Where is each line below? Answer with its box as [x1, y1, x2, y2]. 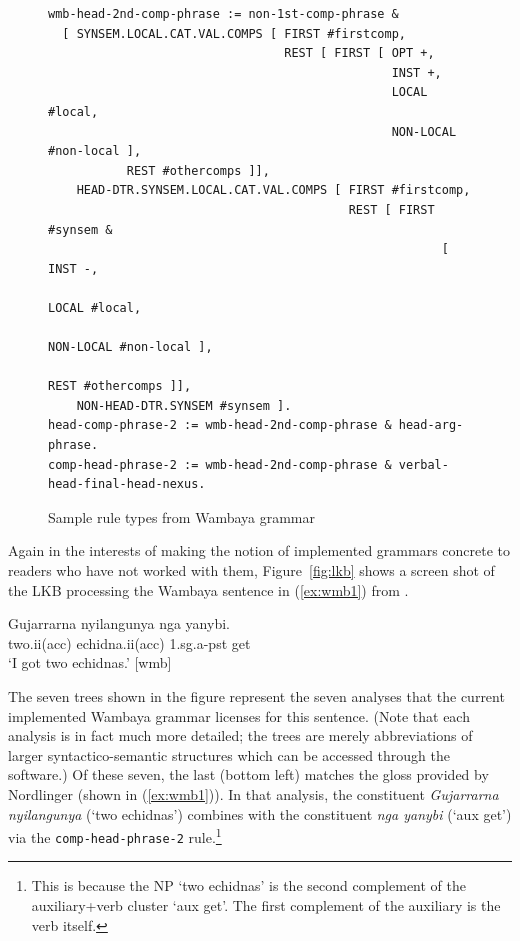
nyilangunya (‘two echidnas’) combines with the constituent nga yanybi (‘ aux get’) [8, 803, 512, 824]
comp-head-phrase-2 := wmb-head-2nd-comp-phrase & [48, 457, 392, 472]
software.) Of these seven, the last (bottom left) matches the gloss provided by [8, 764, 489, 785]
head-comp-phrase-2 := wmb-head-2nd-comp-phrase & [48, 418, 392, 433]
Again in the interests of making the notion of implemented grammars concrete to [8, 540, 511, 561]
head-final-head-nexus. [48, 477, 206, 492]
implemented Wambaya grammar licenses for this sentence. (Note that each [8, 705, 470, 726]
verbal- [398, 457, 449, 472]
